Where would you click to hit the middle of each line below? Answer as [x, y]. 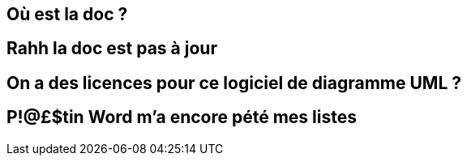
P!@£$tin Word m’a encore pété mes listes [182, 117]
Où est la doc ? [67, 14]
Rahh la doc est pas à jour [112, 49]
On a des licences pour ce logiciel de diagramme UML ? [234, 83]
